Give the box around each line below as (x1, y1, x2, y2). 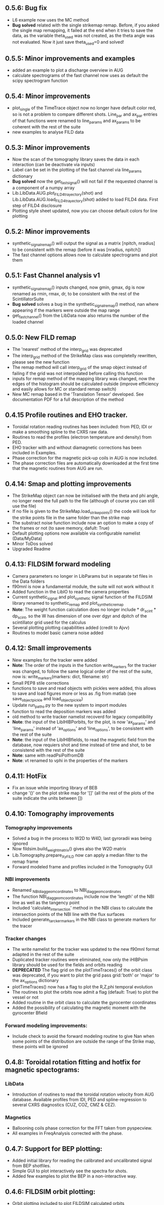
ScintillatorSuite (12, 296, 44, 302)
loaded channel (12, 319, 44, 325)
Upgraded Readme (12, 546, 50, 552)
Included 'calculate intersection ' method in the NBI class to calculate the (12, 905, 153, 912)
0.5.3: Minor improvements (5, 143, 91, 151)
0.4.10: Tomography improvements (5, 810, 115, 818)
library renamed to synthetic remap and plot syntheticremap (12, 600, 124, 607)
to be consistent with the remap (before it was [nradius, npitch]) (12, 247, 141, 253)
